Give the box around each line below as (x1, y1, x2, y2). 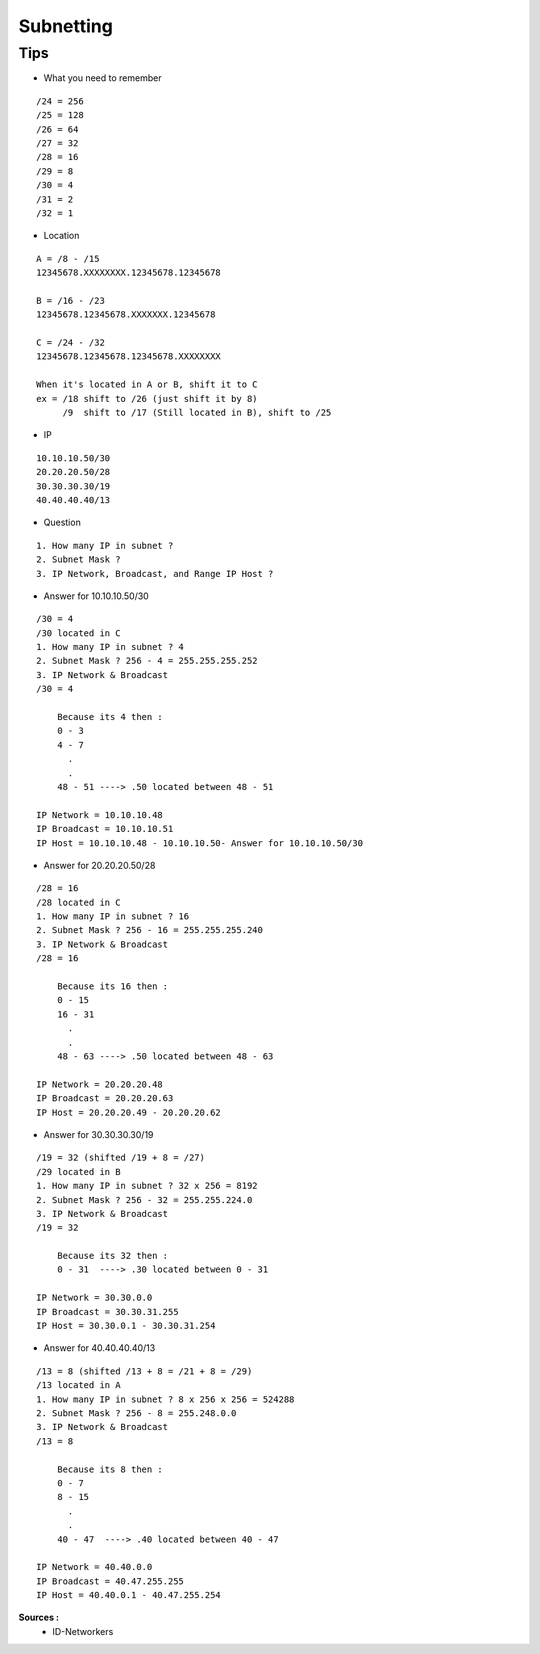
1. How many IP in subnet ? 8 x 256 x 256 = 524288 (36, 1393, 295, 1405)
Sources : (18, 1611, 60, 1624)
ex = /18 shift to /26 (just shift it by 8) (36, 393, 259, 404)
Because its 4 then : (56, 711, 164, 723)
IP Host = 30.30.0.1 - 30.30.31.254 (36, 1320, 216, 1332)
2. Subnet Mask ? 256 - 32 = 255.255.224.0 (36, 1194, 253, 1205)
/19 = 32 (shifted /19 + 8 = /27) (36, 1152, 205, 1164)
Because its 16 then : (56, 981, 169, 992)
